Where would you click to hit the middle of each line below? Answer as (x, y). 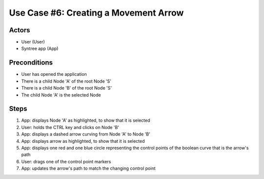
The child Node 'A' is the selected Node (61, 95)
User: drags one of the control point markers (66, 161)
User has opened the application (54, 74)
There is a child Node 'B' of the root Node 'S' (66, 88)
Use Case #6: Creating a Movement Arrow (96, 13)
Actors (20, 30)
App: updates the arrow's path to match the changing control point (88, 168)
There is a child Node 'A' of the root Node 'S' (66, 81)
